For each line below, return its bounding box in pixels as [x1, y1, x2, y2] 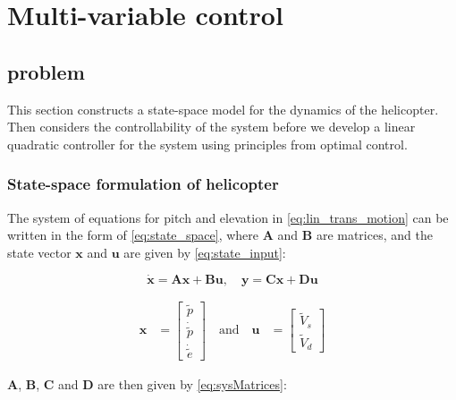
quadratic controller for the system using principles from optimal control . [7, 134, 408, 153]
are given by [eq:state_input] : [123, 243, 286, 261]
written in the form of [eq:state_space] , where [7, 226, 259, 244]
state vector [7, 243, 72, 261]
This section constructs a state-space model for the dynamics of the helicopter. [7, 99, 439, 118]
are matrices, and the [316, 226, 433, 244]
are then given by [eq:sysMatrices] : [97, 374, 287, 393]
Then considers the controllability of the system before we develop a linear [7, 117, 416, 136]
